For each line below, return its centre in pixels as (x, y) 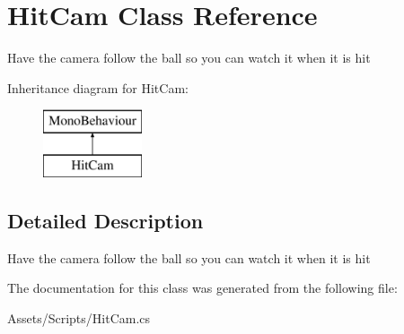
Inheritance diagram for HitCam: (98, 87)
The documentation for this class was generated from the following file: (202, 288)
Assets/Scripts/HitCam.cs (79, 317)
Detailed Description (105, 220)
